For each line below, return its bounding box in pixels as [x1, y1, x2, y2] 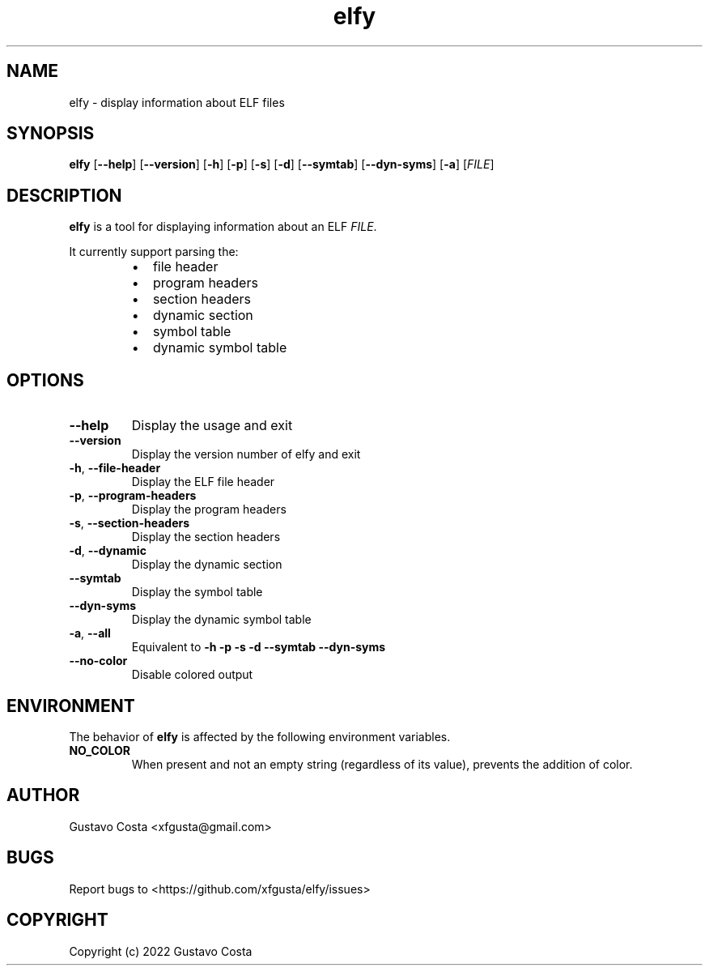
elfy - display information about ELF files [69, 95, 285, 109]
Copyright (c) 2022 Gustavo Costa [69, 944, 253, 958]
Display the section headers [131, 530, 281, 544]
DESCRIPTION [6, 185, 122, 206]
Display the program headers [131, 502, 287, 517]
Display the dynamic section [131, 557, 282, 572]
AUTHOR [6, 785, 80, 806]
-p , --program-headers [69, 488, 197, 503]
